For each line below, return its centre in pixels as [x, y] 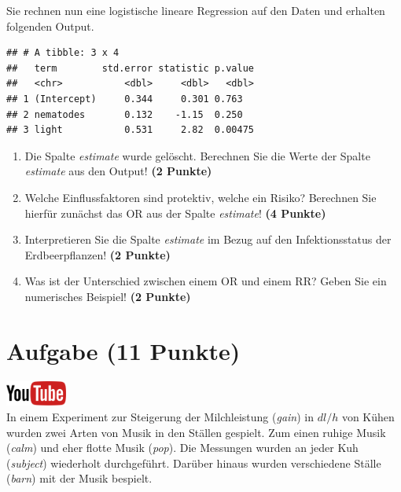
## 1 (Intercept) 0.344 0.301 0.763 [125, 99]
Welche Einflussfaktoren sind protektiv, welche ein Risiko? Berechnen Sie [200, 197]
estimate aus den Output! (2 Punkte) [118, 171]
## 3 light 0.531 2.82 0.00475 [130, 130]
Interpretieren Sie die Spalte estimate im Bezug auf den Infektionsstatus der [208, 239]
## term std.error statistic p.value [130, 68]
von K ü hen [368, 417]
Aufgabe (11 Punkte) [123, 350]
